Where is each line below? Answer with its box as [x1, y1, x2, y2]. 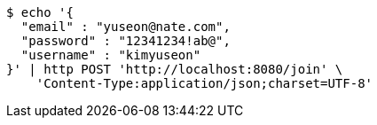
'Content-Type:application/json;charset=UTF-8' [35, 76, 373, 90]
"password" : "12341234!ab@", [20, 34, 231, 48]
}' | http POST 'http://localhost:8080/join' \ [6, 62, 343, 76]
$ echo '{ [6, 5, 74, 20]
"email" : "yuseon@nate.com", [20, 20, 231, 34]
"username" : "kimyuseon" [20, 48, 201, 62]
